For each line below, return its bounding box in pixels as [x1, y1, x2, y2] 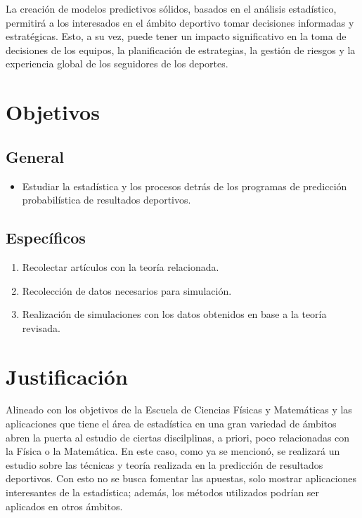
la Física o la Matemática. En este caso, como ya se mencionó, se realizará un [6, 444, 340, 458]
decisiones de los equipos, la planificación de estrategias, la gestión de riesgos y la [6, 42, 356, 57]
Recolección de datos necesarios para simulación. [22, 283, 232, 298]
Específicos [6, 227, 86, 248]
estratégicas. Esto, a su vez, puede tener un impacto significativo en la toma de [6, 29, 347, 44]
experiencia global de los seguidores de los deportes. [6, 56, 228, 71]
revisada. [22, 320, 60, 335]
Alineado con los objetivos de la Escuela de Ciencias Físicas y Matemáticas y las [6, 402, 352, 417]
